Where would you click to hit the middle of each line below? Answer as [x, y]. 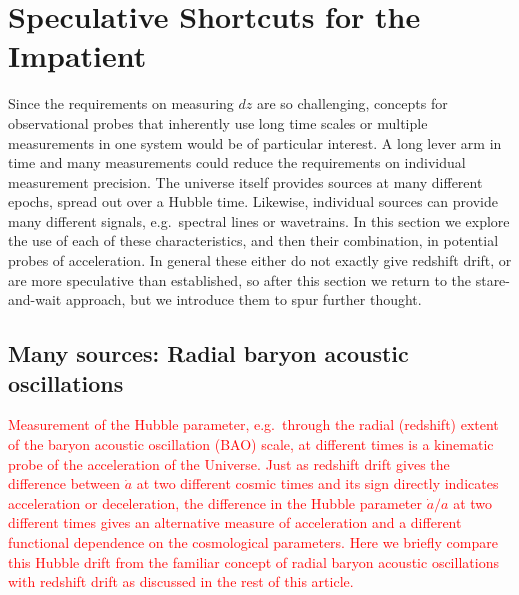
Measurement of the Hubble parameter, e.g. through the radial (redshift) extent [253, 424]
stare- [492, 279]
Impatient [77, 55]
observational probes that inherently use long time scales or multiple [218, 122]
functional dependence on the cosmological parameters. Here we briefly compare [253, 542]
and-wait [35, 299]
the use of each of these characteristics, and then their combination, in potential [253, 240]
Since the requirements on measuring [121, 103]
